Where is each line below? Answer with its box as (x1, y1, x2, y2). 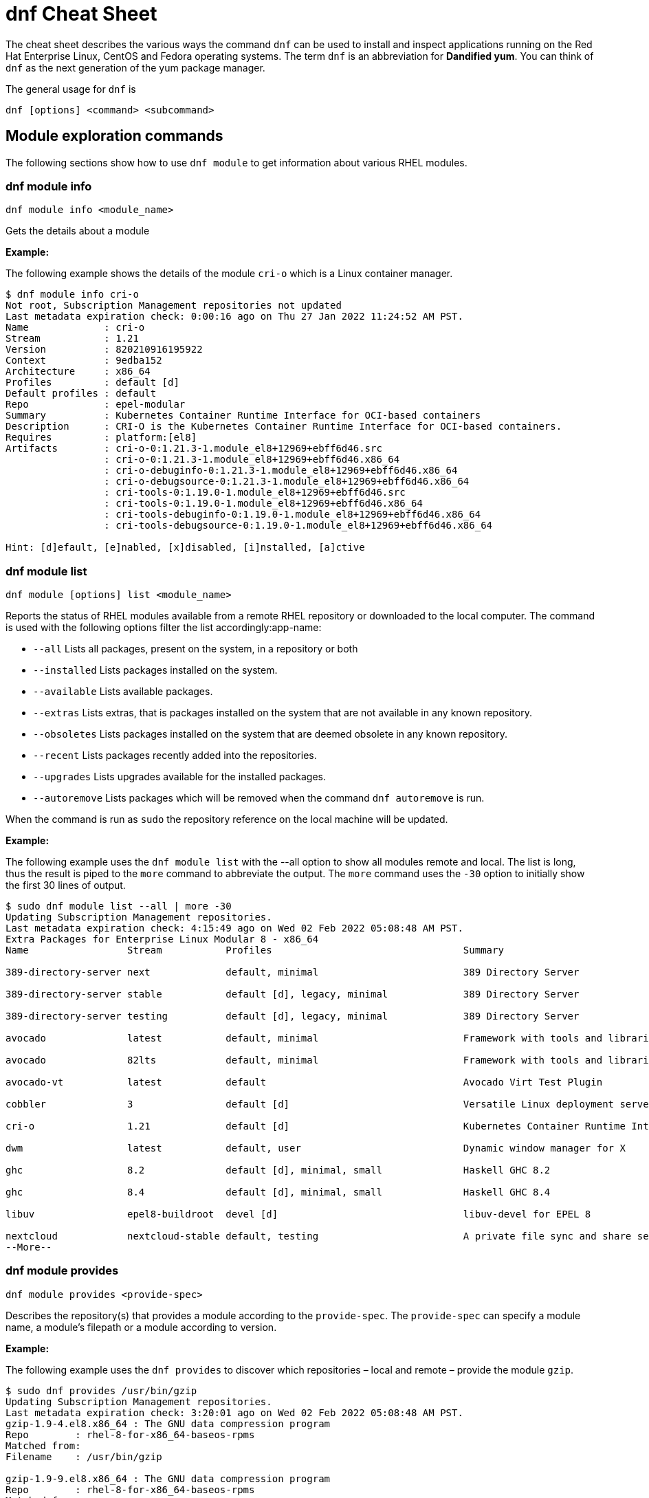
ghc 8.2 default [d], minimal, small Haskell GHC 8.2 (5, 1165, 551, 1176)
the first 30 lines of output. (5, 879, 126, 892)
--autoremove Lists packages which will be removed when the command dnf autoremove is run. (33, 792, 485, 804)
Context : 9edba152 (5, 355, 162, 366)
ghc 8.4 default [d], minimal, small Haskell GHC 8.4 (5, 1187, 551, 1198)
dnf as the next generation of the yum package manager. (5, 61, 265, 74)
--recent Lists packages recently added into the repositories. (33, 749, 317, 762)
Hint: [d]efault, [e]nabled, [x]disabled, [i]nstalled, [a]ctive (5, 542, 365, 553)
